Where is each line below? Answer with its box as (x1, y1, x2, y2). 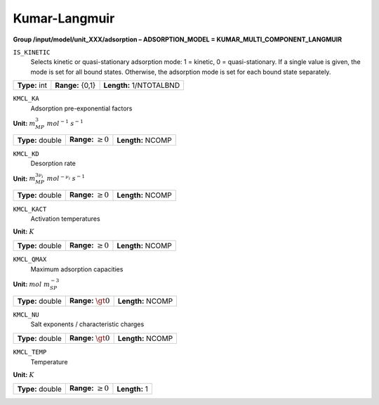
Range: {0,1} (55, 81, 96, 91)
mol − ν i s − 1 (46, 173, 86, 183)
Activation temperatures (30, 214, 101, 223)
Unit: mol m (13, 280, 51, 288)
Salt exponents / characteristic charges (30, 320, 145, 328)
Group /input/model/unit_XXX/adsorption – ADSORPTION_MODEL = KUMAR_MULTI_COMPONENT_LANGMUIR (13, 35, 343, 44)
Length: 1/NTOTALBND (103, 81, 180, 91)
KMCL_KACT (13, 205, 47, 213)
